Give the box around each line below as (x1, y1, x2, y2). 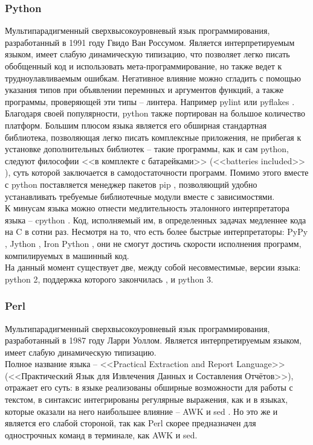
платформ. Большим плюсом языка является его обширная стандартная (5, 118, 267, 131)
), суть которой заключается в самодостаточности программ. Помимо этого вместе (5, 166, 309, 179)
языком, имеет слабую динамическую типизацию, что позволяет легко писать (5, 48, 290, 60)
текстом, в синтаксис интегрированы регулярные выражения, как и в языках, (5, 393, 288, 406)
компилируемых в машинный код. (5, 249, 129, 261)
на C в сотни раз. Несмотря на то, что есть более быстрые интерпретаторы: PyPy (5, 225, 308, 238)
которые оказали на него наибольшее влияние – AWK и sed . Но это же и (5, 405, 278, 417)
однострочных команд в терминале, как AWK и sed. (5, 428, 198, 441)
